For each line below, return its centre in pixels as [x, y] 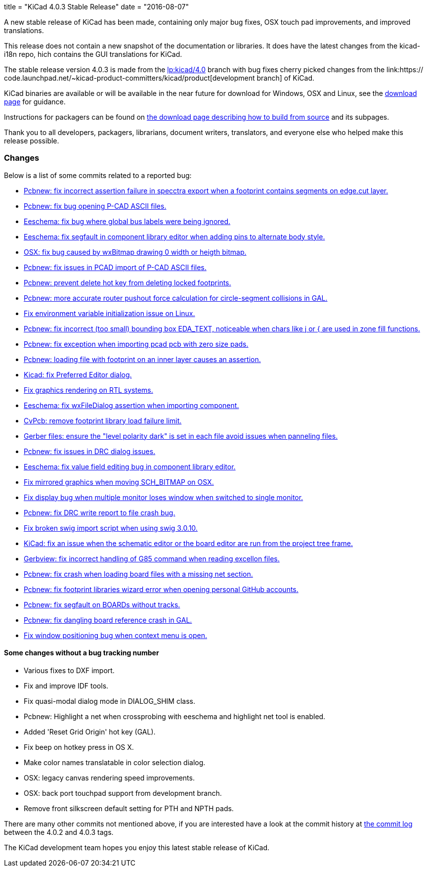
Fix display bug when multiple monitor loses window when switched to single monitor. [164, 497]
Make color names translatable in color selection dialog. [115, 762]
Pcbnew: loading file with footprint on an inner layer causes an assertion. [142, 359]
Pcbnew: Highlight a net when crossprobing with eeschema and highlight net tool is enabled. [175, 716]
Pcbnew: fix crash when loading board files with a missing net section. [138, 574]
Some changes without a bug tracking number [82, 653]
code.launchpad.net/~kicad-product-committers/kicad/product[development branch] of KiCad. [159, 78]
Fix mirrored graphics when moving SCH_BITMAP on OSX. [119, 482]
